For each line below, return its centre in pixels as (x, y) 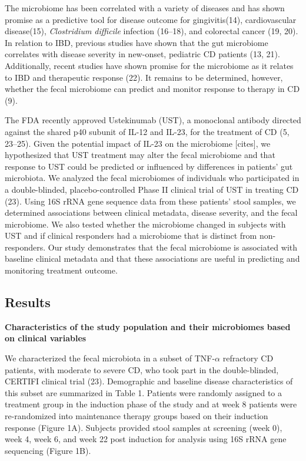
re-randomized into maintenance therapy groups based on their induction (137, 416)
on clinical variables (46, 338)
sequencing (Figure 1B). (48, 450)
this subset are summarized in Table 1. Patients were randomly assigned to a (144, 392)
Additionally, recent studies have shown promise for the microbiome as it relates (149, 65)
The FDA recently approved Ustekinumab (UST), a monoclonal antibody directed (153, 120)
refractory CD (248, 358)
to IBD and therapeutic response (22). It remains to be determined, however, (144, 77)
